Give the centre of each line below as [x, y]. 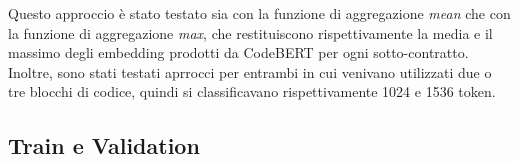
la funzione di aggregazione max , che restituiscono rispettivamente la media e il [250, 32]
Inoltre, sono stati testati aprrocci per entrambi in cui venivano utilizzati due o [250, 71]
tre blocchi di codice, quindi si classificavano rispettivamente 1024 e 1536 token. [252, 91]
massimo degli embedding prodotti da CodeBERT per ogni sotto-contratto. [238, 52]
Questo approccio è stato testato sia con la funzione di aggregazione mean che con [259, 13]
